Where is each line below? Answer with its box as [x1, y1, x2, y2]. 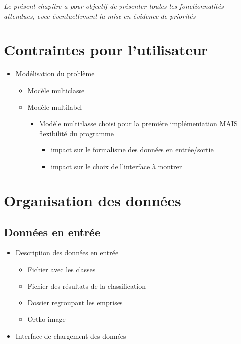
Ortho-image [27, 314, 66, 324]
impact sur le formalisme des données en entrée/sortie [51, 145, 214, 155]
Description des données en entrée [15, 247, 119, 258]
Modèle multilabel [27, 101, 82, 112]
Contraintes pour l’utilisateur [4, 40, 208, 60]
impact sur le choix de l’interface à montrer [51, 161, 182, 171]
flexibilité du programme [39, 128, 114, 138]
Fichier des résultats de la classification [27, 281, 146, 291]
